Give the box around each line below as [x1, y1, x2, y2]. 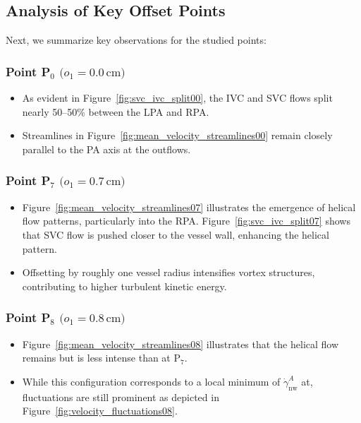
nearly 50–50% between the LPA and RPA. [22, 104, 209, 119]
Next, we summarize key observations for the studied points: [6, 32, 267, 47]
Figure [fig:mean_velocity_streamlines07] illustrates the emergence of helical [22, 199, 356, 214]
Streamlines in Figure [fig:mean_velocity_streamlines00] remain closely [22, 128, 333, 143]
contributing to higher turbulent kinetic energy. [22, 278, 227, 293]
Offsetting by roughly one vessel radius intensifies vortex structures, [22, 265, 315, 280]
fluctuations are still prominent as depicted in [22, 389, 219, 404]
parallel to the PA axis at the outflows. [22, 141, 191, 156]
